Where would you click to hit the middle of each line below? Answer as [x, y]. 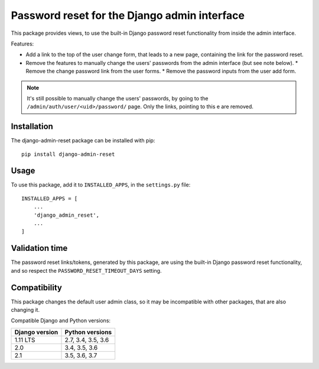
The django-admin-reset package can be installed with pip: [83, 141]
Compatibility [36, 287]
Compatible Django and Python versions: [61, 321]
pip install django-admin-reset [68, 154]
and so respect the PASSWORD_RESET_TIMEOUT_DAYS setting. [86, 270]
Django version [36, 332]
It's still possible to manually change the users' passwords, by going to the [118, 98]
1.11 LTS [25, 339]
